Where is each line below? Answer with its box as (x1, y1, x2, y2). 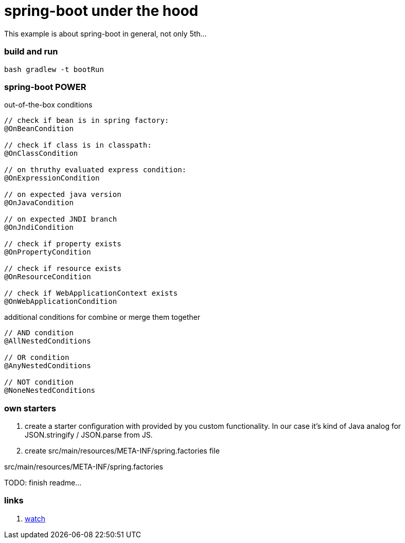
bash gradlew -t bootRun (4, 65, 104, 74)
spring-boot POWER (4, 81, 86, 92)
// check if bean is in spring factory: (4, 116, 169, 125)
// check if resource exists (4, 264, 121, 273)
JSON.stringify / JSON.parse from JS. (25, 430, 153, 439)
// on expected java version (4, 190, 121, 199)
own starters (4, 403, 56, 413)
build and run (4, 46, 58, 57)
